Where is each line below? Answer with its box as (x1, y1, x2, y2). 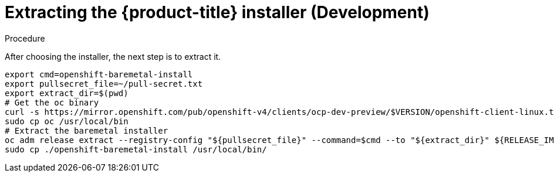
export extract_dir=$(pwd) (5, 88, 129, 98)
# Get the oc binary (5, 97, 99, 107)
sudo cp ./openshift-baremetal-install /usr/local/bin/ (5, 144, 267, 154)
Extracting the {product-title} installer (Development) (5, 2, 430, 22)
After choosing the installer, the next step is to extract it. (5, 51, 221, 62)
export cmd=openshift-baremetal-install (5, 69, 193, 79)
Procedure (5, 33, 45, 43)
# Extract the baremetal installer (5, 125, 168, 135)
